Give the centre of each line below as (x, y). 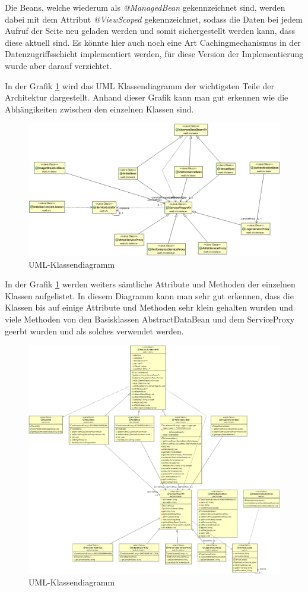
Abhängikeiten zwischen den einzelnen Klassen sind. (99, 109)
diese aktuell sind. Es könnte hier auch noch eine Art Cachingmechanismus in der (153, 42)
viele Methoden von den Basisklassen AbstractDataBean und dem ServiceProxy (150, 319)
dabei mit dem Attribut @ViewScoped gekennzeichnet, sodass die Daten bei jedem (154, 19)
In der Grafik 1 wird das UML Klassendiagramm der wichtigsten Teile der (139, 85)
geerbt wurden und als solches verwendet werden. (94, 331)
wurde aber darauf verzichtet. (58, 65)
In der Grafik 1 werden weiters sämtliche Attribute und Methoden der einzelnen (150, 284)
